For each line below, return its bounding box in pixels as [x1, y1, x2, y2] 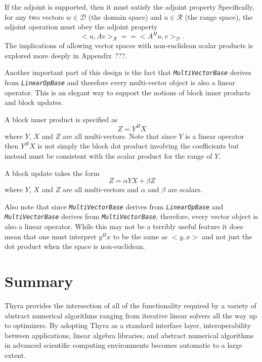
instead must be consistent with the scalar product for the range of [5, 151, 212, 161]
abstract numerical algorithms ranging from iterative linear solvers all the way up [5, 310, 257, 320]
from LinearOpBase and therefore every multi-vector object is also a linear [5, 77, 235, 87]
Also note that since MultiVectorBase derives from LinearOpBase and [5, 201, 224, 211]
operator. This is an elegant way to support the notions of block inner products [5, 87, 251, 97]
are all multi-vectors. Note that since [62, 130, 177, 141]
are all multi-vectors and [62, 184, 139, 195]
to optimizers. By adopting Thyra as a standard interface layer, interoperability [5, 320, 251, 331]
